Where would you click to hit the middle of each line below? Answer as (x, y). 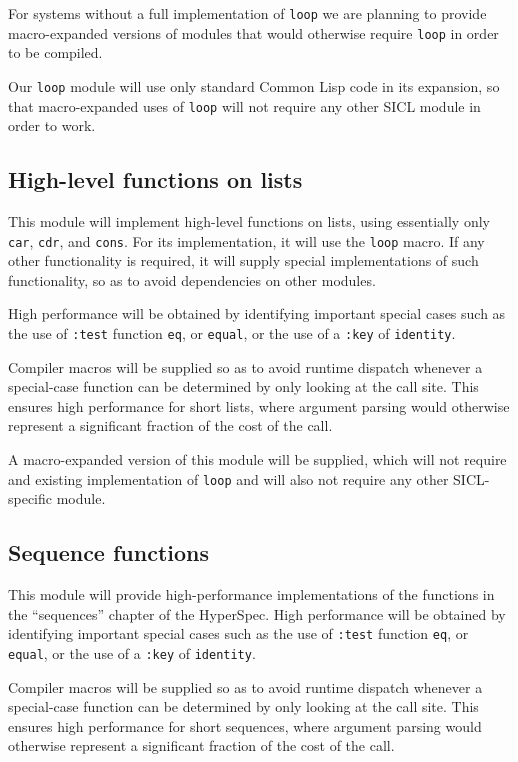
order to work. (52, 125)
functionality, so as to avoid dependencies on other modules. (192, 279)
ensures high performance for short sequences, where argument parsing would (245, 725)
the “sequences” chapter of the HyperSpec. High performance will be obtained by (257, 613)
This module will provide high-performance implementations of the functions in (251, 594)
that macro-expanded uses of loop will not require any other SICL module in (244, 105)
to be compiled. (55, 52)
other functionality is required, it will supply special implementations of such (243, 260)
